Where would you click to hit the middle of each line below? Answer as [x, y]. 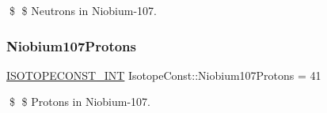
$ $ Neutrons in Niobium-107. [83, 10]
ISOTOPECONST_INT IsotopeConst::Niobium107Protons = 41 [164, 75]
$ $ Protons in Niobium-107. [80, 102]
